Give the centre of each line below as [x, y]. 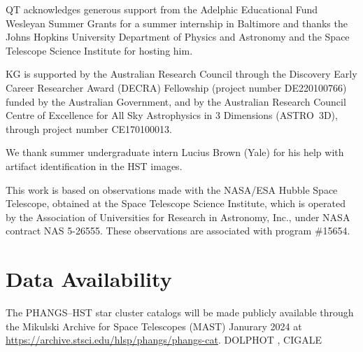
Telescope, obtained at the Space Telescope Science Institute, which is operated [176, 203]
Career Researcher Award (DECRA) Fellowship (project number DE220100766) [176, 87]
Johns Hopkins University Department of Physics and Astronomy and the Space [178, 37]
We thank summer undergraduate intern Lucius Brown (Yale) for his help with [175, 152]
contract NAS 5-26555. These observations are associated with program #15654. [178, 231]
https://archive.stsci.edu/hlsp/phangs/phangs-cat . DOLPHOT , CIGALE [164, 340]
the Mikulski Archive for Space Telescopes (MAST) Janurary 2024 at [154, 326]
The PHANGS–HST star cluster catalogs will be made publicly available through [180, 312]
